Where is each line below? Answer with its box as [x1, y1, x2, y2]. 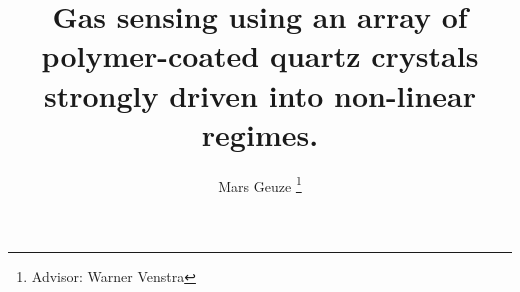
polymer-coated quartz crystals [41, 35, 479, 76]
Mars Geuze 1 [218, 172, 302, 196]
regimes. [201, 113, 319, 154]
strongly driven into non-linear [43, 74, 477, 115]
